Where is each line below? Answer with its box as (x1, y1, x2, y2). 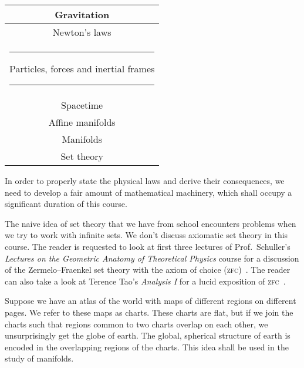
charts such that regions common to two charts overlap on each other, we (5, 317, 268, 330)
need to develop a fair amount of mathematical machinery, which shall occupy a (5, 186, 292, 198)
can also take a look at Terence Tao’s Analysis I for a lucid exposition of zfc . (5, 275, 286, 287)
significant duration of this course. (5, 198, 127, 210)
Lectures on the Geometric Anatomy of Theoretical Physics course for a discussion (5, 252, 299, 264)
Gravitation (55, 8, 110, 21)
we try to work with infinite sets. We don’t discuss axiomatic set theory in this (5, 229, 288, 241)
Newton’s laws (52, 25, 112, 39)
